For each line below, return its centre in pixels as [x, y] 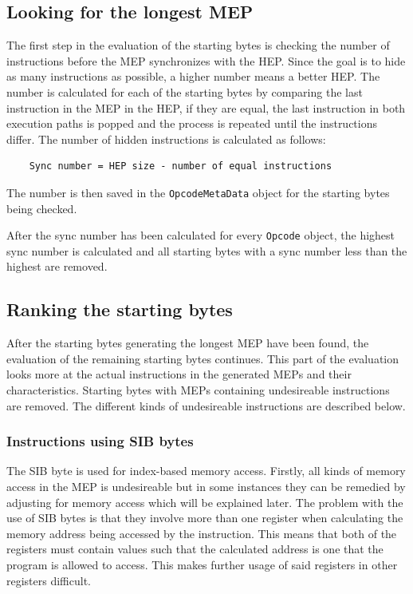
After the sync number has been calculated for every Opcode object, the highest [201, 235]
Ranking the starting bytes [120, 309]
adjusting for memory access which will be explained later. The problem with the [205, 502]
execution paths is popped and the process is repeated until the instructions [192, 123]
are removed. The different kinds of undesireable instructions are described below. [206, 405]
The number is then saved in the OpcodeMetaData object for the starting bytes [198, 192]
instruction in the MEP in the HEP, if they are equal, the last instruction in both [206, 107]
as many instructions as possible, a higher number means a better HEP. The [193, 76]
